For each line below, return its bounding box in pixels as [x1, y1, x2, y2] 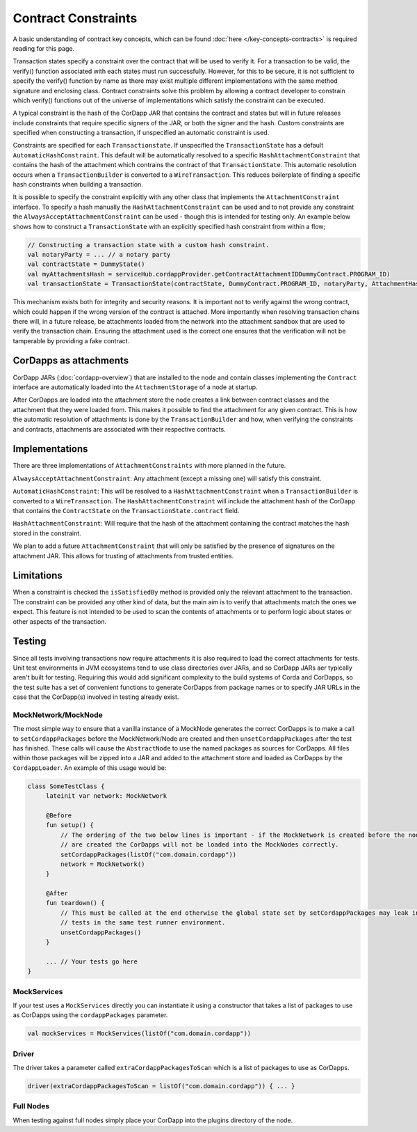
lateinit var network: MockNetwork [45, 792, 167, 800]
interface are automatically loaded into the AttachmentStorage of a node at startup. [13, 383, 258, 391]
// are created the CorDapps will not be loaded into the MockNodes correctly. [60, 841, 340, 849]
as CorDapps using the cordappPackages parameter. [13, 1011, 168, 1019]
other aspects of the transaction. [13, 617, 107, 626]
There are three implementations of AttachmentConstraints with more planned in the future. [13, 462, 286, 470]
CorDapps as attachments [13, 355, 129, 367]
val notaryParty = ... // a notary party [27, 251, 171, 258]
